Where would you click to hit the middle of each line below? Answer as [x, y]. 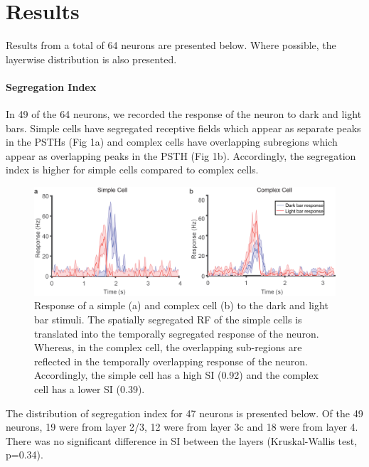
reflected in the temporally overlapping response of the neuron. [171, 361]
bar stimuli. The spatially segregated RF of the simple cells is [168, 320]
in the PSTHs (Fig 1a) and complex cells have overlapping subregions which [172, 142]
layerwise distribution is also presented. [91, 59]
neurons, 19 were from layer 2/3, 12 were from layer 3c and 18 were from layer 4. [182, 427]
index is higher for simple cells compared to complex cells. [132, 170]
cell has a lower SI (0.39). [90, 389]
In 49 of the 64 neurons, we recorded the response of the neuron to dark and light [184, 114]
